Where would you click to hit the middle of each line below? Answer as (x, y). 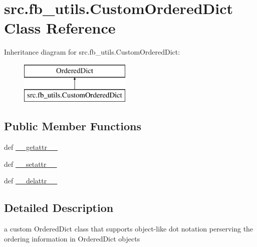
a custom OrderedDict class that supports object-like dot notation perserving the (129, 229)
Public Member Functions (73, 126)
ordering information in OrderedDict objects (72, 238)
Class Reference (60, 28)
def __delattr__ (31, 181)
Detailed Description (59, 208)
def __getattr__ (31, 147)
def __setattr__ (31, 164)
